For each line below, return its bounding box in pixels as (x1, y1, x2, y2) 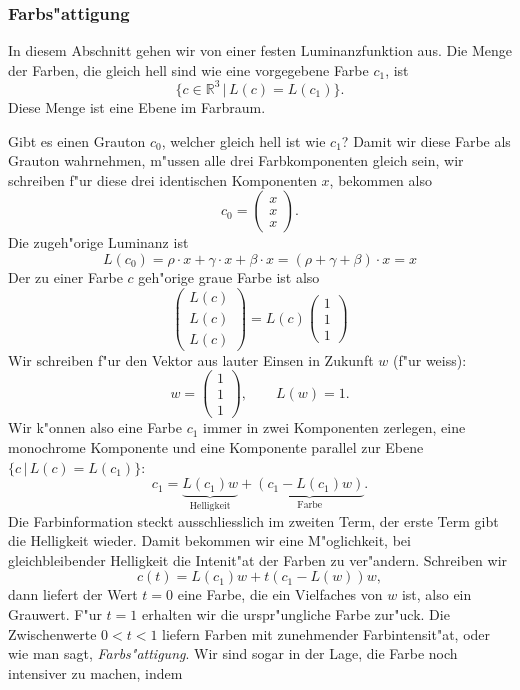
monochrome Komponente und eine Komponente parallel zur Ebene (8, 436, 424, 457)
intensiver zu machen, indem (8, 662, 183, 683)
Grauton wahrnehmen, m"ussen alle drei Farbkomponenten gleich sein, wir (8, 150, 464, 171)
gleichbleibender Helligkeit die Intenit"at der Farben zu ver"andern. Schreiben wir (8, 549, 508, 570)
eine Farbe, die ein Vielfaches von (177, 584, 383, 605)
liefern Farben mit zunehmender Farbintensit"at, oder (162, 623, 491, 644)
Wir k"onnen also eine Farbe (8, 417, 182, 438)
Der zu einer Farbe (8, 266, 123, 287)
